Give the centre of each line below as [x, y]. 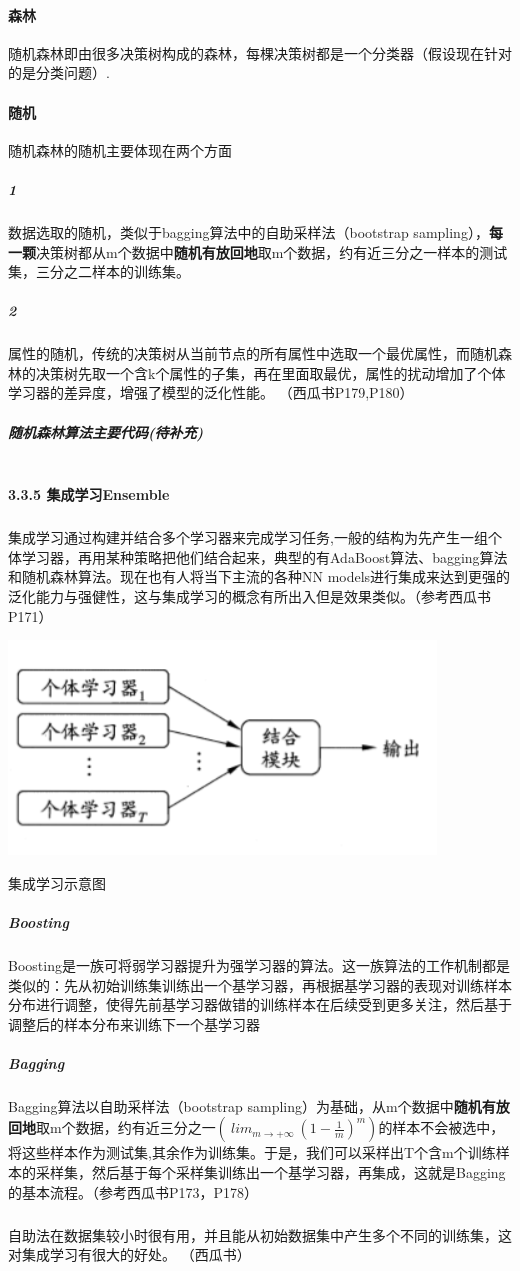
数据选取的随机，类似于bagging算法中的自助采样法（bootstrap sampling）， [248, 231]
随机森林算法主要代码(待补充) [106, 431]
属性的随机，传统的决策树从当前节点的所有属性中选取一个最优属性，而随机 [253, 353]
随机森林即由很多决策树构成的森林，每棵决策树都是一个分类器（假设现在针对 [260, 52]
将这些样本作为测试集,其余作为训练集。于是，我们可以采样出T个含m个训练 [252, 1152]
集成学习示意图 [57, 882]
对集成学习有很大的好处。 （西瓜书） [129, 1254]
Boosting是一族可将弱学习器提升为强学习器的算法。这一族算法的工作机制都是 [259, 964]
